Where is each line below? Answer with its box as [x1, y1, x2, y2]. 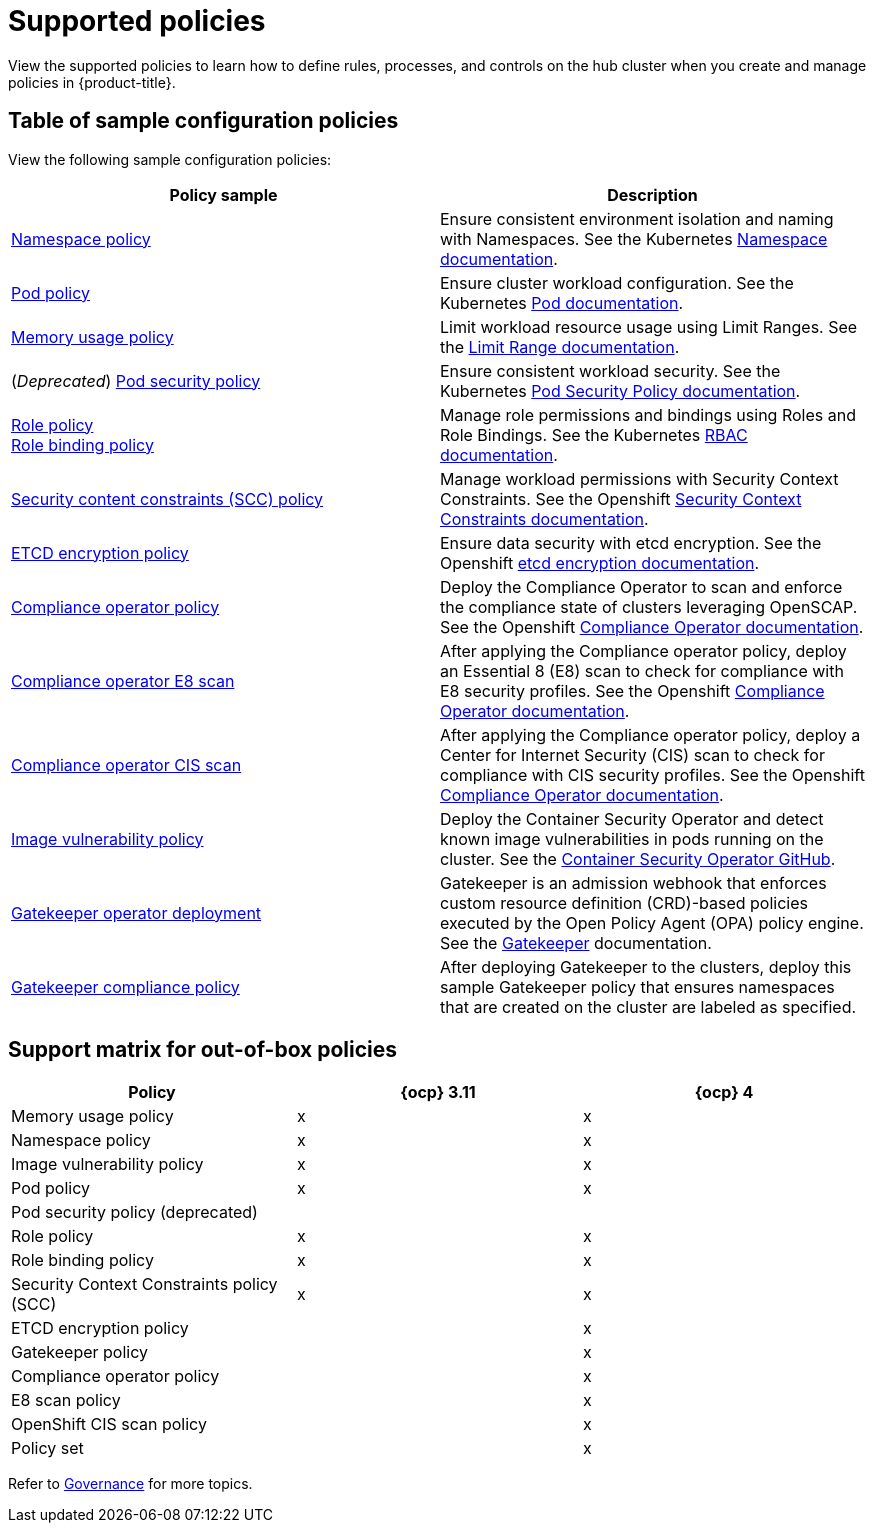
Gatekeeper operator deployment [11, 902, 262, 923]
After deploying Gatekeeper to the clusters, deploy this [440, 956, 852, 977]
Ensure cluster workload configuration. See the [440, 272, 794, 293]
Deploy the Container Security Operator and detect [440, 808, 824, 829]
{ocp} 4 [694, 1082, 754, 1103]
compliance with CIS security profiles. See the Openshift [440, 764, 865, 785]
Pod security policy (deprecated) [11, 1202, 258, 1223]
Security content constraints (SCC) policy [11, 488, 324, 509]
